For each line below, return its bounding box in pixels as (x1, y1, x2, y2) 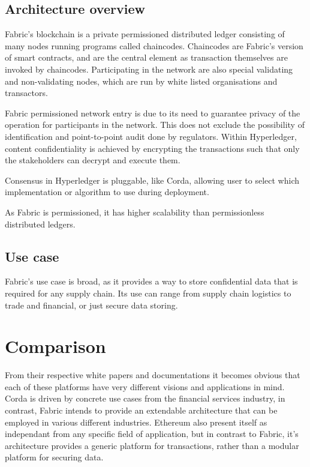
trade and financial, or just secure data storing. (5, 298, 178, 311)
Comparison (5, 334, 106, 358)
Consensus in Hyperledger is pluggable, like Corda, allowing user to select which (5, 173, 299, 186)
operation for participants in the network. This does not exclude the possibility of (5, 118, 305, 131)
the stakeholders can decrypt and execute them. (5, 154, 180, 166)
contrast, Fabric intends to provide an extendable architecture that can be (5, 404, 278, 416)
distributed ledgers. (5, 217, 76, 230)
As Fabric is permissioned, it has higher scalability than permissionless (5, 205, 264, 218)
